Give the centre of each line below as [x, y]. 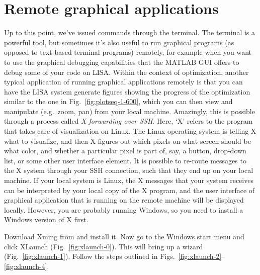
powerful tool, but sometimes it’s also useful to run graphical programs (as [119, 42]
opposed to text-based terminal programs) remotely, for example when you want [128, 52]
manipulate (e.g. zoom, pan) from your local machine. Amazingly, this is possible [129, 111]
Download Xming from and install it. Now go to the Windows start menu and [124, 236]
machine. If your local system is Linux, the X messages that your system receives [129, 180]
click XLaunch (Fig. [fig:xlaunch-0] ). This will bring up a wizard [104, 246]
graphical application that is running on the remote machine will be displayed [124, 200]
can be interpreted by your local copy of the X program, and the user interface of [129, 190]
